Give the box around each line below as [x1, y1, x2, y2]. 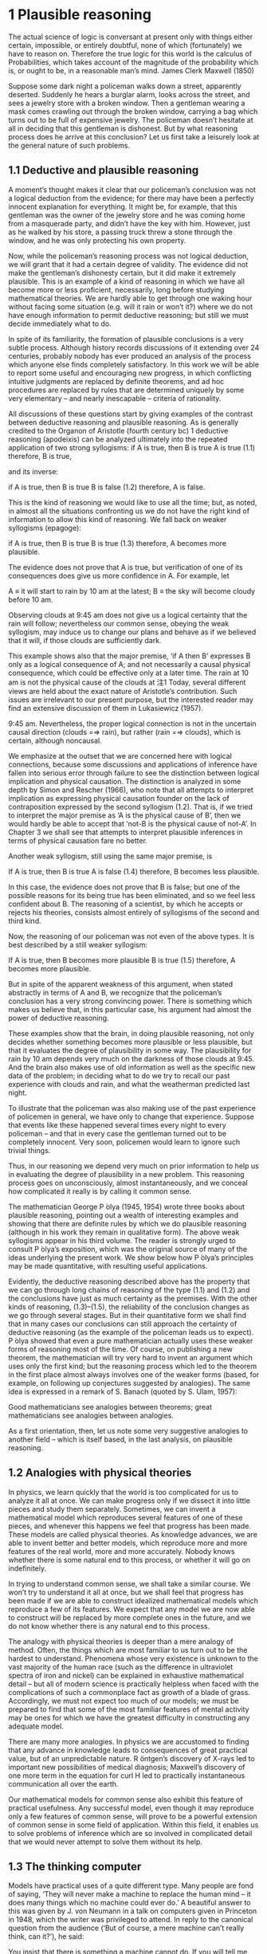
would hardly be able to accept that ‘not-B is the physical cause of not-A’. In [8, 818, 257, 828]
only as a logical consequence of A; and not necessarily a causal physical [8, 659, 251, 669]
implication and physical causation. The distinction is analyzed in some [8, 776, 241, 786]
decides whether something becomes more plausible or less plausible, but [8, 1037, 253, 1046]
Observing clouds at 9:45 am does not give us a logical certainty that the [8, 610, 248, 619]
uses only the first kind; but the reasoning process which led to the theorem [8, 1361, 257, 1371]
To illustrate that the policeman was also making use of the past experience [8, 1103, 257, 1112]
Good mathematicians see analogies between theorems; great [8, 1402, 213, 1411]
